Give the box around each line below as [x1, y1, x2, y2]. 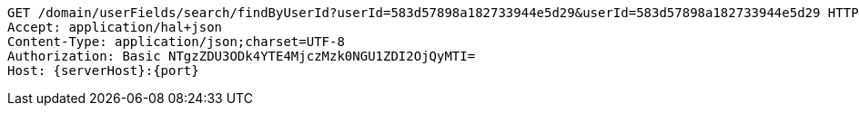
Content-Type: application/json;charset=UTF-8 [7, 34, 345, 49]
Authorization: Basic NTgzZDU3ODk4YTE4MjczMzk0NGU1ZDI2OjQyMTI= [7, 49, 476, 63]
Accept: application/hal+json [7, 20, 223, 34]
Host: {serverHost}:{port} [7, 63, 199, 78]
